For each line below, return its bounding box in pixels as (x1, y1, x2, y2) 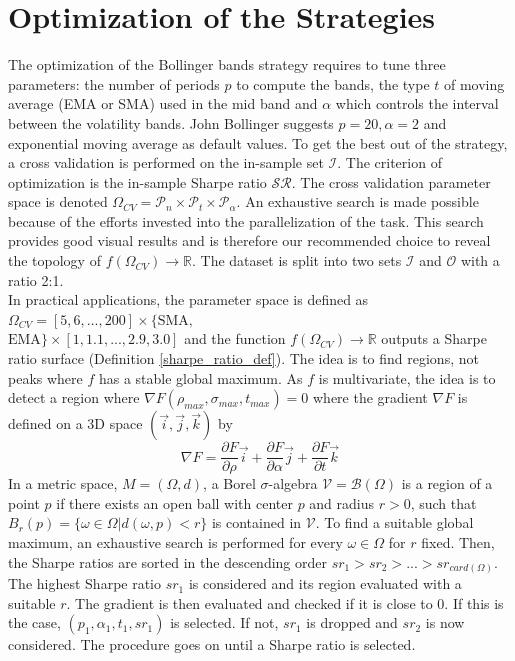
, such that (410, 492, 477, 513)
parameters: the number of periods (8, 73, 220, 94)
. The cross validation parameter (291, 171, 491, 192)
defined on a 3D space (8, 413, 143, 434)
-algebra (268, 473, 318, 494)
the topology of (8, 250, 101, 271)
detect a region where (8, 387, 140, 408)
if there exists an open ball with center (56, 492, 293, 513)
